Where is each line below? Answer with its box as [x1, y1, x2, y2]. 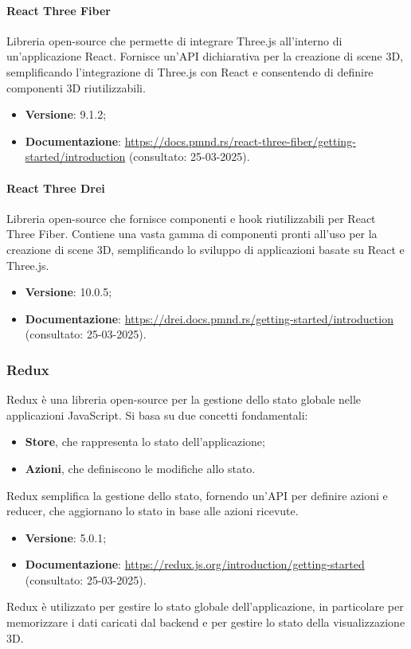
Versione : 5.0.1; [25, 529, 107, 545]
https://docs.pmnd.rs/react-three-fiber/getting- [124, 132, 356, 149]
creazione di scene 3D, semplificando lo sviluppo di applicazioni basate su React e [6, 240, 405, 257]
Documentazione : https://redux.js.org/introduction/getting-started [25, 556, 365, 573]
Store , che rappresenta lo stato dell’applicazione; [25, 433, 265, 450]
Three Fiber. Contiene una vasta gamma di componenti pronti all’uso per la [6, 225, 378, 242]
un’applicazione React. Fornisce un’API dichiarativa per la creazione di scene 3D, [6, 48, 404, 65]
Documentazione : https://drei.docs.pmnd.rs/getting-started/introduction [25, 310, 393, 326]
